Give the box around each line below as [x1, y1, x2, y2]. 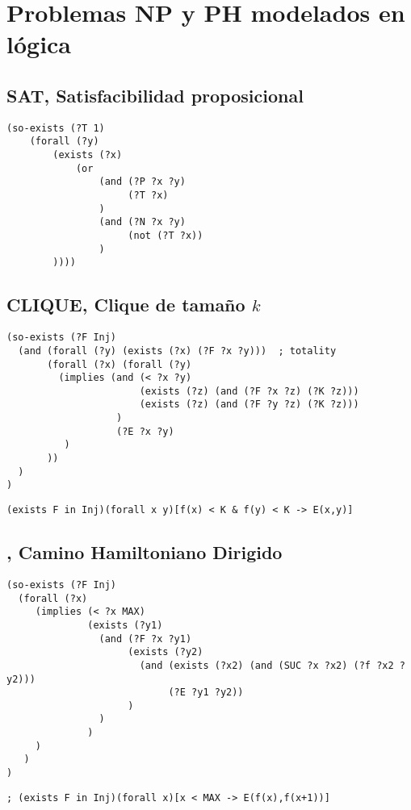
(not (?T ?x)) [128, 230, 203, 242]
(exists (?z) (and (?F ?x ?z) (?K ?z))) [139, 385, 359, 397]
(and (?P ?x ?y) [99, 176, 186, 188]
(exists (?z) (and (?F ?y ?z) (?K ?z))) [139, 399, 359, 411]
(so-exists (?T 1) [6, 122, 105, 134]
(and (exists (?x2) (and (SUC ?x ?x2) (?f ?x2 [139, 659, 394, 671]
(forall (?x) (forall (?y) [47, 358, 192, 370]
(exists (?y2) [128, 646, 203, 658]
